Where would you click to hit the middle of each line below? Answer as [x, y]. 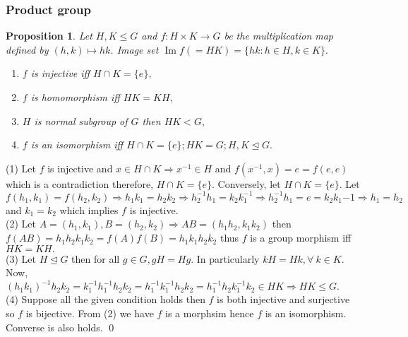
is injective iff [60, 73]
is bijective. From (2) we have [90, 313]
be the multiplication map [279, 36]
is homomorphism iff [75, 97]
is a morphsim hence [210, 313]
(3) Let [21, 258]
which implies [89, 209]
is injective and [80, 168]
